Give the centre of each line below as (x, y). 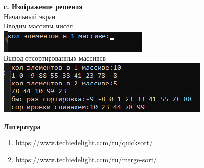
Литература (22, 126)
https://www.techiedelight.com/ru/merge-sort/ (86, 159)
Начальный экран (30, 16)
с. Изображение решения (43, 6)
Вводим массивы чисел (38, 26)
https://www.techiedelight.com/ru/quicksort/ (84, 143)
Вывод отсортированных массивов (55, 58)
